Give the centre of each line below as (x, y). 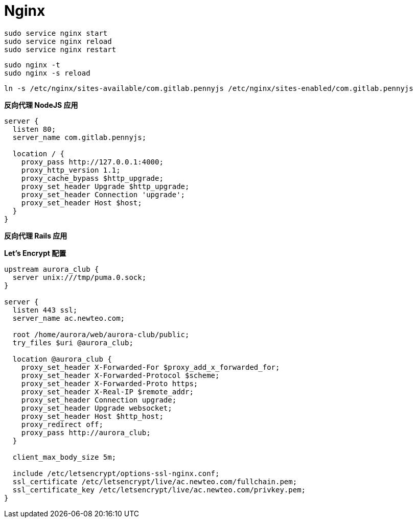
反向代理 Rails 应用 (36, 235)
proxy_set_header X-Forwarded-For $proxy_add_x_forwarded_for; (150, 367)
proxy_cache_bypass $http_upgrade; (92, 178)
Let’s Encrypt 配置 (35, 253)
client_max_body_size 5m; (64, 457)
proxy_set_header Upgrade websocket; (97, 408)
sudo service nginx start (56, 33)
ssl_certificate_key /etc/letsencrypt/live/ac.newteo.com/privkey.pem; (159, 490)
